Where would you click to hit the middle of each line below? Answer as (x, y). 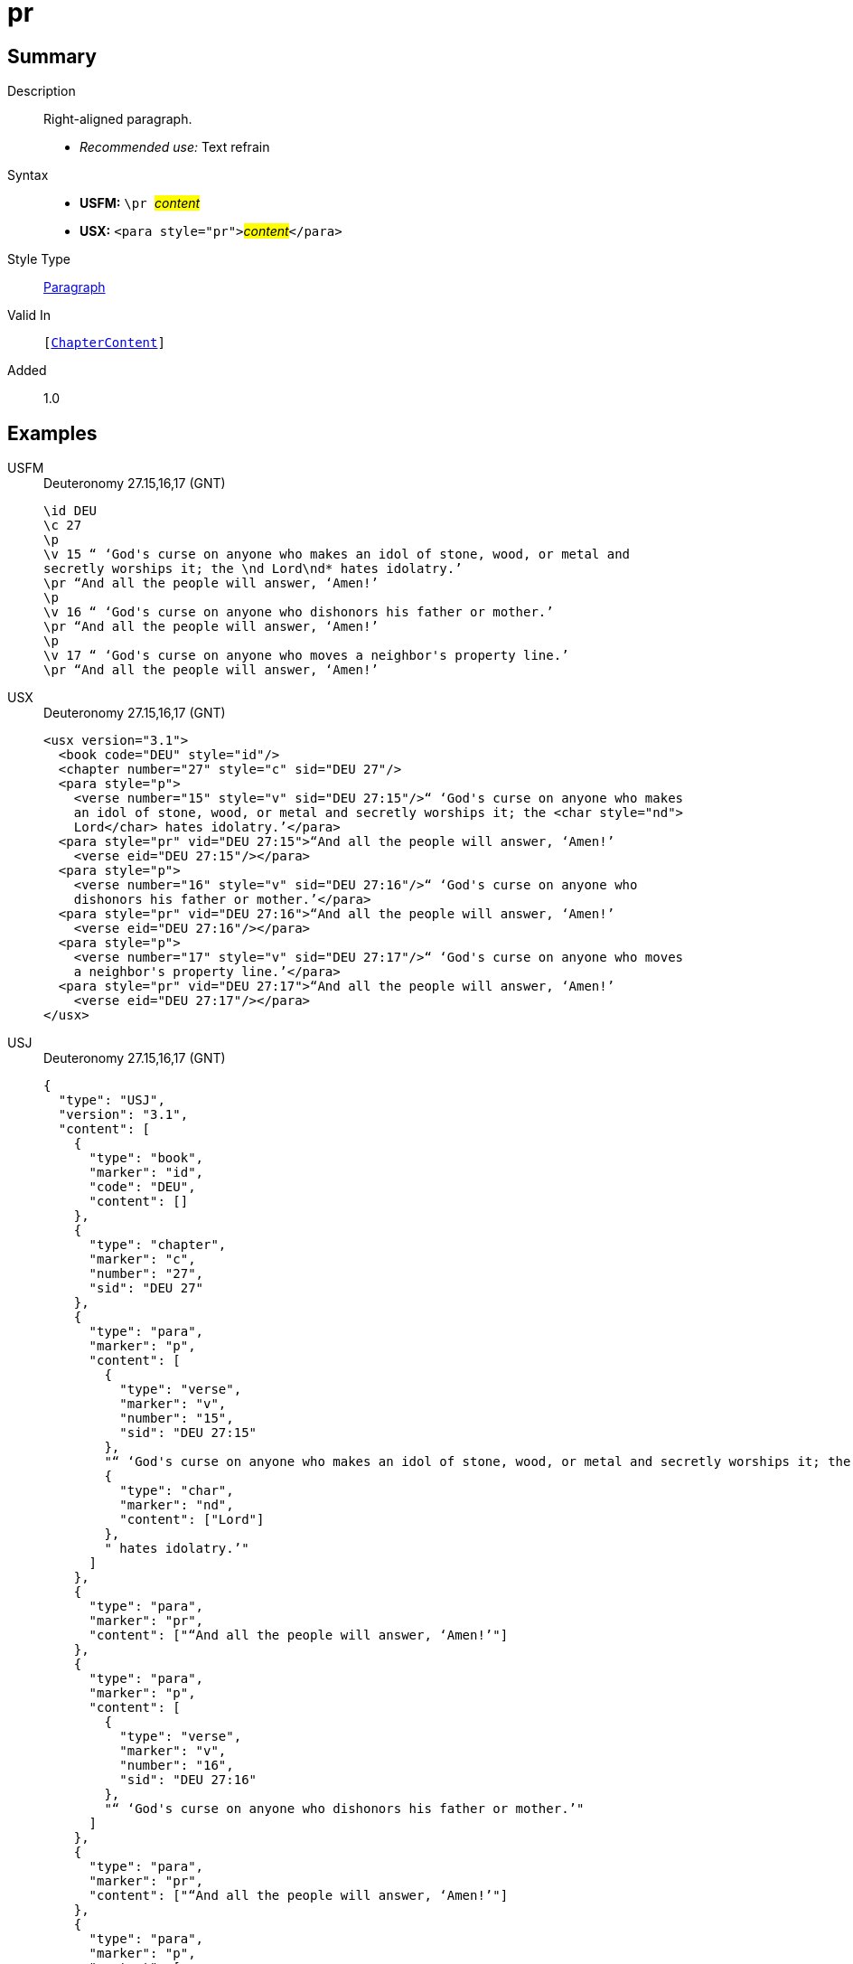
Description (42, 91)
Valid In (29, 315)
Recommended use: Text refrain (175, 147)
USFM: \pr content (140, 203)
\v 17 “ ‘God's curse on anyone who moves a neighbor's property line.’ (306, 656)
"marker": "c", (142, 1259)
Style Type (39, 259)
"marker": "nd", (177, 1505)
